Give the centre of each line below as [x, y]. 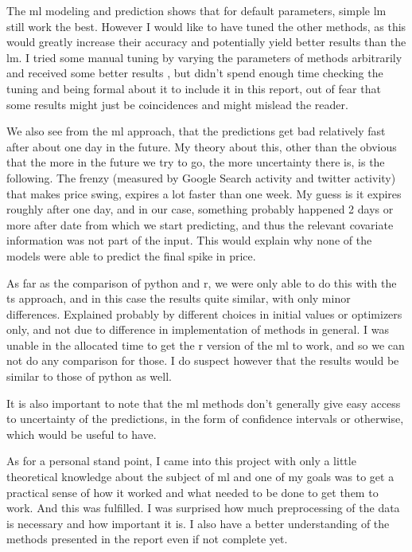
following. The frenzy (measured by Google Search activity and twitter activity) [201, 177]
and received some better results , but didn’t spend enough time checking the [195, 73]
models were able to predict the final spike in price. [131, 255]
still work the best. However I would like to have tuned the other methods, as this [206, 26]
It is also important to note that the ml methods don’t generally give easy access [204, 403]
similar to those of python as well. [89, 376]
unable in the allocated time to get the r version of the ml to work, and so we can [206, 345]
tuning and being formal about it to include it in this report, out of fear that [194, 88]
